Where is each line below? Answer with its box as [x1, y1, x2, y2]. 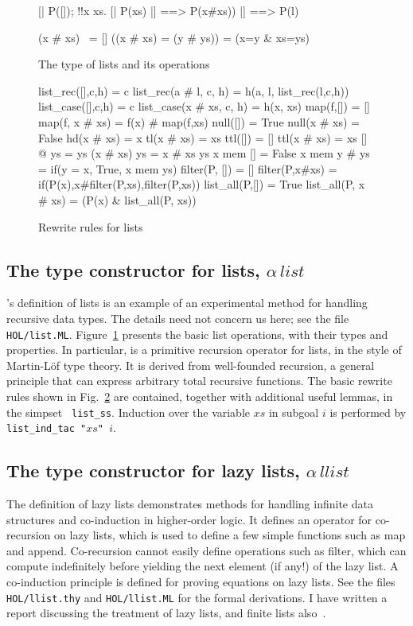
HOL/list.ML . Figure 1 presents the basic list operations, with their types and [6, 325, 388, 342]
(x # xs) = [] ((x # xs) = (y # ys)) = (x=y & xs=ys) [38, 29, 310, 45]
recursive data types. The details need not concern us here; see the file [6, 309, 349, 326]
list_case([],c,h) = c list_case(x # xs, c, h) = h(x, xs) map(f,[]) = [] [38, 98, 370, 115]
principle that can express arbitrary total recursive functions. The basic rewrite [6, 372, 392, 389]
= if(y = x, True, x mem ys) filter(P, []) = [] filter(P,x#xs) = [38, 160, 337, 177]
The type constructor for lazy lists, [6, 458, 300, 483]
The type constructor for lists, [6, 257, 260, 282]
